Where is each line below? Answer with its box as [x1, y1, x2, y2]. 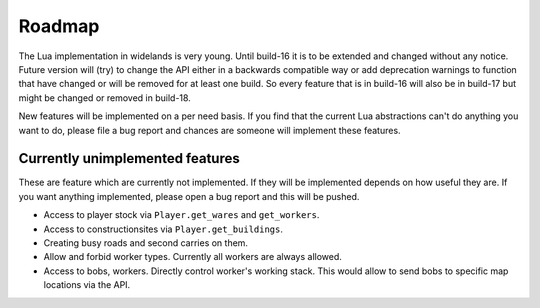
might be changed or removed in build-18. [18, 91, 192, 104]
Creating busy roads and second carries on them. [43, 236, 249, 249]
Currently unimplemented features [18, 150, 240, 167]
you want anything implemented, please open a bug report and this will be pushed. [18, 190, 360, 202]
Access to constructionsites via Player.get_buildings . [43, 223, 284, 235]
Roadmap [18, 15, 100, 37]
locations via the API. [43, 279, 131, 291]
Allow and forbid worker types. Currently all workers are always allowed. [43, 251, 342, 263]
